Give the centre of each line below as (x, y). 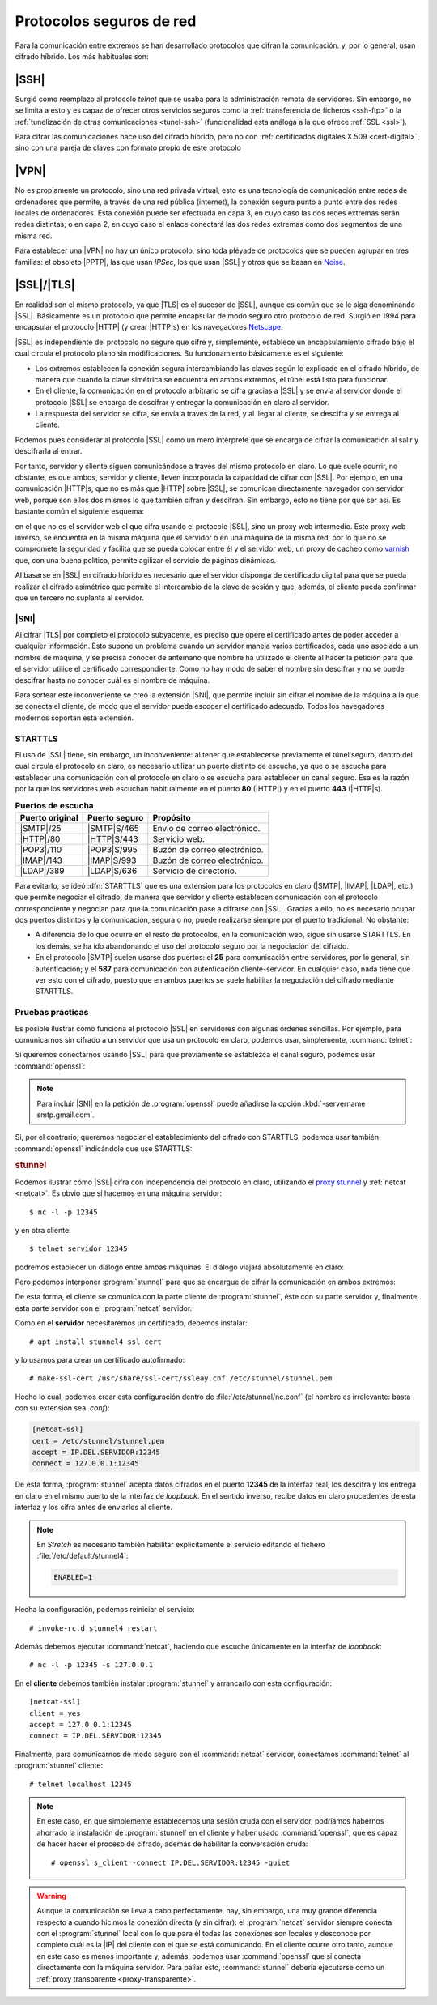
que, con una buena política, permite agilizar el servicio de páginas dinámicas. (146, 560)
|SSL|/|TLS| (45, 285)
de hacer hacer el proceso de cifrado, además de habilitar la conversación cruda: (172, 1844)
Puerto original (49, 817)
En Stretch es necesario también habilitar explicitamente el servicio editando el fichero (181, 1544)
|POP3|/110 (41, 849)
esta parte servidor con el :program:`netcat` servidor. (104, 1308)
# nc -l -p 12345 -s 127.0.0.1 (91, 1665)
